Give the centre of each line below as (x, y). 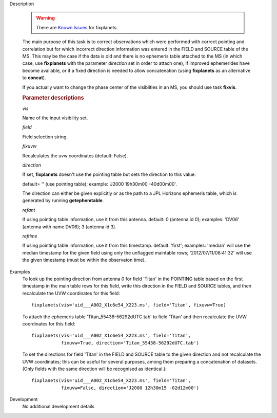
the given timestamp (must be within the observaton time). (84, 260)
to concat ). (34, 78)
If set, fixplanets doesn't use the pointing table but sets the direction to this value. (109, 174)
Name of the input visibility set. (55, 118)
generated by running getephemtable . (63, 201)
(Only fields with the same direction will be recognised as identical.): (94, 369)
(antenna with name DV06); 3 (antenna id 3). (69, 227)
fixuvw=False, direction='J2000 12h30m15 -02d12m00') (130, 388)
